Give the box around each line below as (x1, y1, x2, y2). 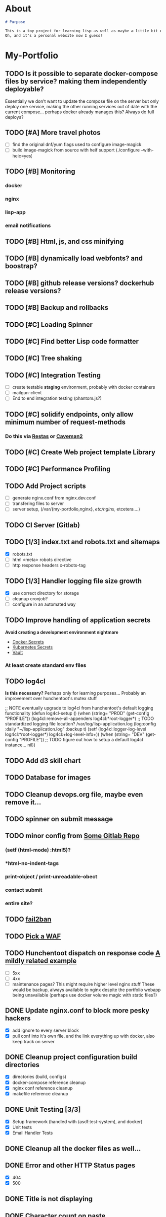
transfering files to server (12, 501, 64, 506)
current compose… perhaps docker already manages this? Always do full (5, 109, 154, 115)
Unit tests (12, 1124, 32, 1130)
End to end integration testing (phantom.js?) (12, 395, 102, 401)
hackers (5, 1014, 31, 1023)
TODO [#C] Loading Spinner (5, 320, 93, 329)
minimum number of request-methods (5, 418, 126, 426)
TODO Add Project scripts (5, 482, 86, 490)
